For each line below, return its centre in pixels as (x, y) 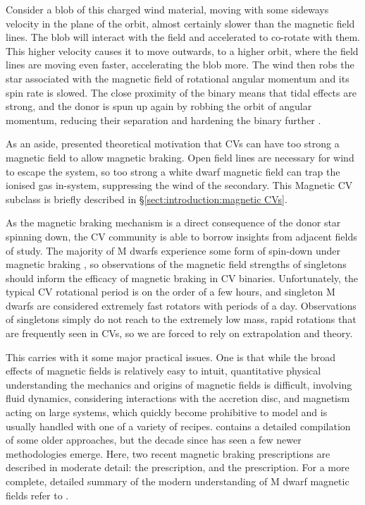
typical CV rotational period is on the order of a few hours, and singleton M (171, 292)
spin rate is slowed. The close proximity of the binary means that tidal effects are (181, 92)
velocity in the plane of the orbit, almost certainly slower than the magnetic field (180, 23)
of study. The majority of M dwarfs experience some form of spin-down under (173, 250)
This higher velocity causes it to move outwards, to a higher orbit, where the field (182, 50)
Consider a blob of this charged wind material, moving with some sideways (167, 9)
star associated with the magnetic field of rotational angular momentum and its (178, 78)
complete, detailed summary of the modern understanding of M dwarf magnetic (178, 481)
